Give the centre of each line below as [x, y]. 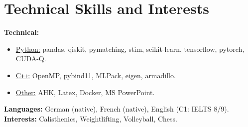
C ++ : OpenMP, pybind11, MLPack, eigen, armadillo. [96, 75]
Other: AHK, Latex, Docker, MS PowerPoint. [85, 92]
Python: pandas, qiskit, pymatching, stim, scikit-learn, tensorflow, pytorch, [130, 49]
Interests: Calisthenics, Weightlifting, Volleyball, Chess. [91, 118]
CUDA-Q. [31, 59]
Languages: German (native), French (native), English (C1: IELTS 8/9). [117, 109]
